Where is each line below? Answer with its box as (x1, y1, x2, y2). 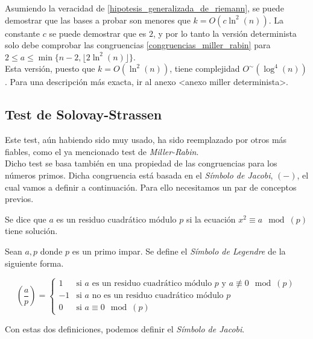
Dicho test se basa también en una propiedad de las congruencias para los (5, 157, 277, 169)
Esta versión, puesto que (5, 62, 95, 75)
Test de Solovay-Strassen (5, 105, 162, 124)
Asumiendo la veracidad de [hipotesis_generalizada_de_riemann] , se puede (5, 2, 284, 14)
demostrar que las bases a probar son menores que (5, 13, 191, 26)
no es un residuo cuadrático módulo (92, 291, 224, 300)
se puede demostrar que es (49, 27, 147, 39)
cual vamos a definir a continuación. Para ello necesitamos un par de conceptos (5, 180, 297, 193)
